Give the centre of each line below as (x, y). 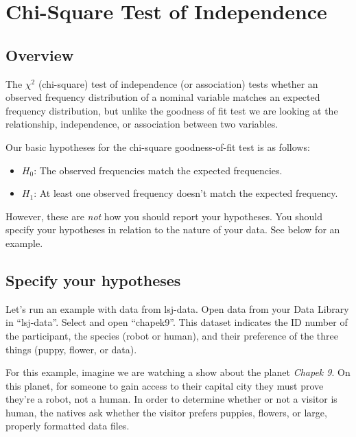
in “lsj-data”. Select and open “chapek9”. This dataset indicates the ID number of (177, 322)
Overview (40, 55)
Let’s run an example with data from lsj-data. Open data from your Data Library (177, 308)
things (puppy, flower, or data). (71, 349)
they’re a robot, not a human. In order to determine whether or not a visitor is (171, 399)
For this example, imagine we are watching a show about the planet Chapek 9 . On (178, 372)
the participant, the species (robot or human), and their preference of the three (172, 335)
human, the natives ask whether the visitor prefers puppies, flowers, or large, (166, 412)
